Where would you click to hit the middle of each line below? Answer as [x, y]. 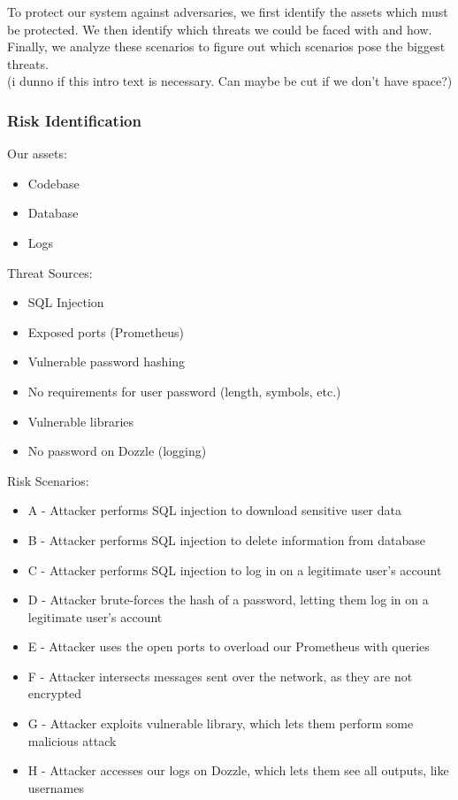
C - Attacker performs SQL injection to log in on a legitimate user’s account [235, 569]
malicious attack [72, 740]
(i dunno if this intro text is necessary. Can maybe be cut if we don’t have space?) [230, 81]
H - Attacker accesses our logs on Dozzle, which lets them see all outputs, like [238, 770]
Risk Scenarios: [48, 480]
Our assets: [37, 154]
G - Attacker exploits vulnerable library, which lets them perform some [221, 723]
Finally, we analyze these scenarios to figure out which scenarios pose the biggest [226, 46]
